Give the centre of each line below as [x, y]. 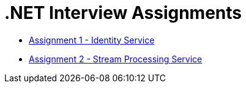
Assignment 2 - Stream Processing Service [116, 59]
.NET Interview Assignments [123, 13]
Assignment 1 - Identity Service [92, 40]
